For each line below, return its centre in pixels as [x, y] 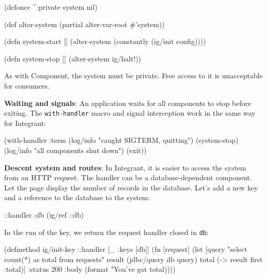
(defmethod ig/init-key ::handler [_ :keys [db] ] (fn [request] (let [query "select [126, 249]
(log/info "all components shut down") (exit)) [75, 150]
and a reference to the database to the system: [77, 197]
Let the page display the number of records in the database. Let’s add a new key [131, 187]
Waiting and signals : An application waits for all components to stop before [128, 103]
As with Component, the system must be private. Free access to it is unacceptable [133, 76]
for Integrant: [25, 123]
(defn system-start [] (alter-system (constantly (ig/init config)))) [105, 41]
